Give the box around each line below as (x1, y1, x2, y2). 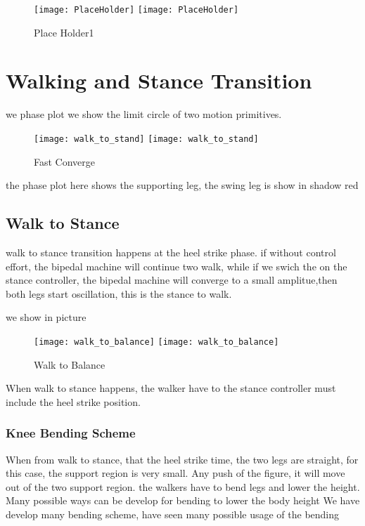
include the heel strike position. (6, 394, 141, 409)
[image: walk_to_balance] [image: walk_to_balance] (34, 336, 279, 347)
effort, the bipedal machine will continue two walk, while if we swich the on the (6, 258, 347, 273)
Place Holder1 (34, 25, 94, 39)
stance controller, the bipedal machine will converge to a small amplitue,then (6, 272, 338, 287)
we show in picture (6, 310, 87, 324)
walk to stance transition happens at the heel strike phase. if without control (6, 245, 336, 260)
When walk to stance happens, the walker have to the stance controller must (6, 381, 336, 395)
